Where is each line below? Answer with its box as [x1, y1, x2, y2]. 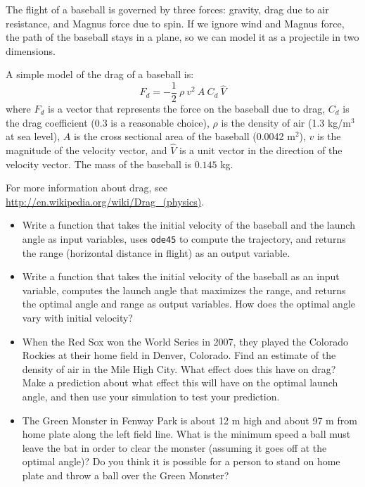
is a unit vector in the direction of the [179, 143, 342, 158]
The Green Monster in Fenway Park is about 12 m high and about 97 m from [22, 412, 357, 427]
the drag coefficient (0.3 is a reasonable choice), [6, 115, 210, 129]
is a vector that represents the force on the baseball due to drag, [48, 101, 326, 116]
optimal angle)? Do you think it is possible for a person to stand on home [22, 454, 340, 469]
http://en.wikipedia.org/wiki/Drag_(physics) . [6, 194, 205, 208]
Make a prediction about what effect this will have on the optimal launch [22, 375, 338, 390]
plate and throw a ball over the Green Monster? [22, 467, 229, 482]
